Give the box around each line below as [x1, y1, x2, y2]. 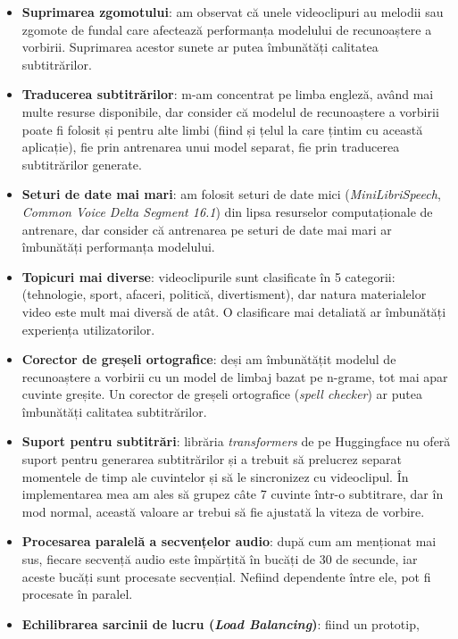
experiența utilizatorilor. [21, 319, 155, 338]
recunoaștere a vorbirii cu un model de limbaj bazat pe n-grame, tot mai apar [21, 367, 448, 386]
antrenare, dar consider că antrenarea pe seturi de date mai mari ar [21, 220, 392, 238]
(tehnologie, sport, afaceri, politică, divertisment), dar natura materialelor [21, 285, 427, 303]
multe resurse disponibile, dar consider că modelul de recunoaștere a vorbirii [21, 102, 439, 120]
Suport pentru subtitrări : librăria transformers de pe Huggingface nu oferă [21, 432, 451, 451]
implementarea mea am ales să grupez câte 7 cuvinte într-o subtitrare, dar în [21, 485, 444, 503]
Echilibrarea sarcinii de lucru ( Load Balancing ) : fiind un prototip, [21, 614, 420, 633]
